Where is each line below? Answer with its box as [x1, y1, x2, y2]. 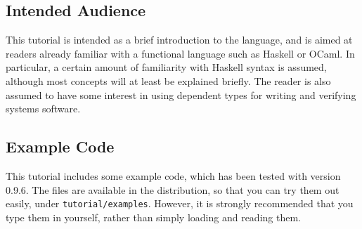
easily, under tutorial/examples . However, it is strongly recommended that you [6, 196, 354, 211]
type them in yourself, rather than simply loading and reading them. [6, 209, 301, 224]
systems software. [6, 101, 81, 116]
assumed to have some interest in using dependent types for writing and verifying [6, 87, 356, 102]
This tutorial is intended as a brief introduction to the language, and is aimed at [6, 32, 353, 47]
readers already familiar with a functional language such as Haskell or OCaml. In [6, 46, 355, 60]
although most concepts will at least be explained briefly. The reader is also [6, 73, 331, 88]
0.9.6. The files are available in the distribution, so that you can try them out [6, 182, 340, 197]
